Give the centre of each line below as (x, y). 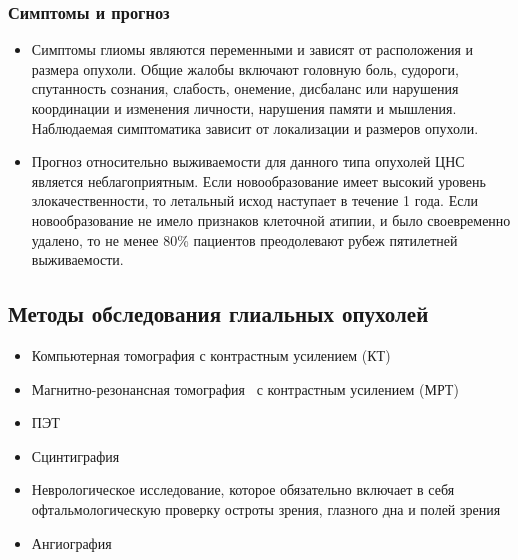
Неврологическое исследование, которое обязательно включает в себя (243, 489)
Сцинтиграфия (75, 455)
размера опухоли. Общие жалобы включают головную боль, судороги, (245, 68)
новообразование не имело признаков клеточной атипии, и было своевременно (271, 219)
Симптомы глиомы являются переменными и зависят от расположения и (252, 49)
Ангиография (71, 542)
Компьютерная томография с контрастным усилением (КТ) (211, 354)
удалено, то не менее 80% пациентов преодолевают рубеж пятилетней (244, 239)
